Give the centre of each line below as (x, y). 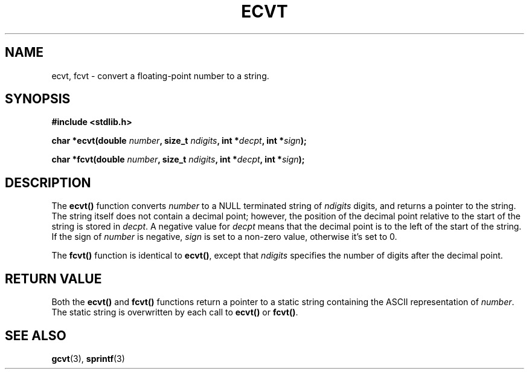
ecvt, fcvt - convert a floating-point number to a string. (160, 76)
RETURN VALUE (53, 279)
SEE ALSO (36, 335)
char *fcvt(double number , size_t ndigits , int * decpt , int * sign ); (178, 160)
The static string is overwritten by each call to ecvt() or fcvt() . (175, 312)
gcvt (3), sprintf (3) (88, 358)
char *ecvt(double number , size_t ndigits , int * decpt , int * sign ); (179, 141)
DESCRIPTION (48, 182)
